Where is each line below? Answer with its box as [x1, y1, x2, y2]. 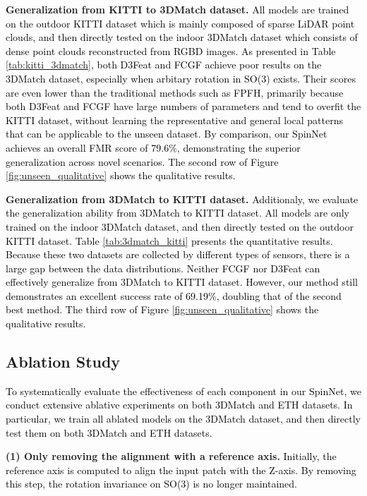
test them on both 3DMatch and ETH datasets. [6, 425, 212, 440]
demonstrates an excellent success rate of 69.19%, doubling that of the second [6, 288, 342, 303]
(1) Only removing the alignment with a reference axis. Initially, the [6, 449, 337, 464]
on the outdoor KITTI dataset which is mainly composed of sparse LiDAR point [6, 16, 355, 30]
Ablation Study [6, 351, 121, 373]
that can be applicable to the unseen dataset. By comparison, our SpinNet [6, 126, 327, 141]
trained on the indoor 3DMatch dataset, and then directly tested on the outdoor [6, 219, 354, 234]
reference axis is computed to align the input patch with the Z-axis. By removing [6, 462, 356, 477]
